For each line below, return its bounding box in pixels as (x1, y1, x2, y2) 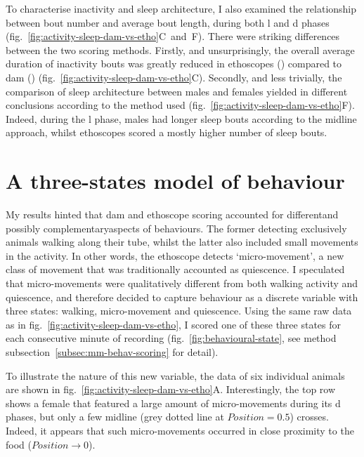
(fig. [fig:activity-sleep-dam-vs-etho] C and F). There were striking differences (6, 29, 340, 44)
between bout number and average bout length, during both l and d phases (6, 15, 330, 29)
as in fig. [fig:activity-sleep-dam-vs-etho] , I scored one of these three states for (6, 317, 342, 331)
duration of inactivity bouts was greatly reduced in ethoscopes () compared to (6, 56, 342, 71)
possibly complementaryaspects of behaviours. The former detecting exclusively (6, 220, 347, 235)
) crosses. (290, 409, 329, 424)
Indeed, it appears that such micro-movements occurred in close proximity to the (6, 423, 354, 437)
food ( (6, 437, 32, 451)
